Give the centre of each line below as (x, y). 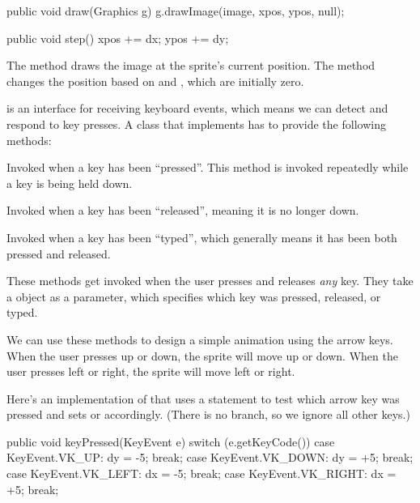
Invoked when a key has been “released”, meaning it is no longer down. (183, 210)
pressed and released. (59, 253)
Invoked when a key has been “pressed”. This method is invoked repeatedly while (208, 167)
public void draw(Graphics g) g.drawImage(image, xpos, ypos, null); (176, 11)
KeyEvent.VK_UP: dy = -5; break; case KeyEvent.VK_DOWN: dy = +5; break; (210, 457)
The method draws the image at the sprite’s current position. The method (191, 65)
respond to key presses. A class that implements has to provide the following (196, 124)
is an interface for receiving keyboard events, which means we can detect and (197, 108)
